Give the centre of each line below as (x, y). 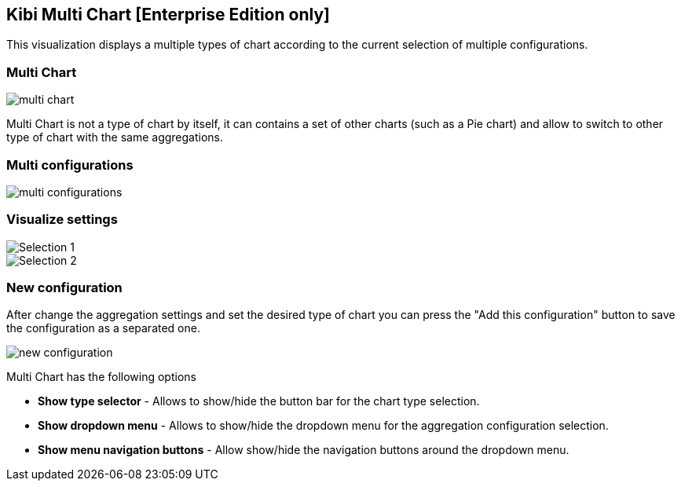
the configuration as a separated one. (103, 328)
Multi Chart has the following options (101, 377)
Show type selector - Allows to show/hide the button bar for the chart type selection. (259, 401)
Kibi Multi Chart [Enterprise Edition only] (168, 15)
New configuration (64, 288)
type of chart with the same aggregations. (115, 137)
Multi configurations (70, 165)
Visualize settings (62, 220)
